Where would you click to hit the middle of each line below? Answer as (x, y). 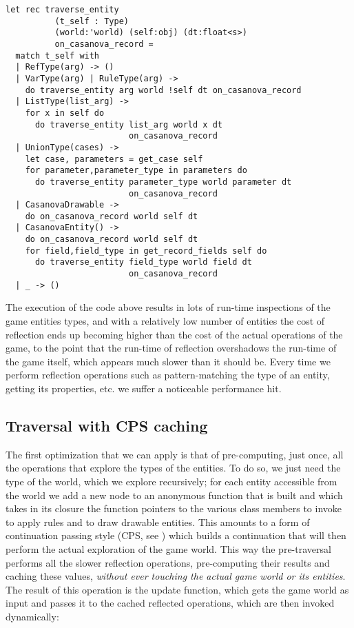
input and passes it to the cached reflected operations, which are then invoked (170, 603)
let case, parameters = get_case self (114, 159)
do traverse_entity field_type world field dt (143, 262)
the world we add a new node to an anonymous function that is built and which (174, 495)
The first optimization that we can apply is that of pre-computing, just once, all (175, 454)
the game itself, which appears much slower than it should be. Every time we (168, 361)
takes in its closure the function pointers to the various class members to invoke (174, 508)
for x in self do (65, 113)
